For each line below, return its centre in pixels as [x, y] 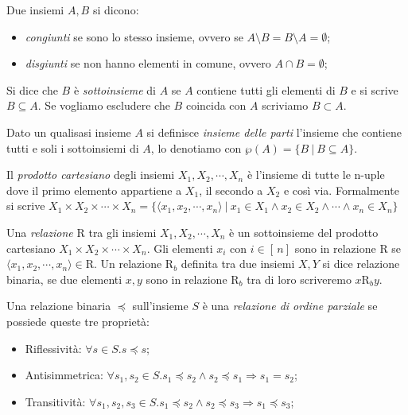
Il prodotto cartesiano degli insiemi [91, 175]
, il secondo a [231, 190]
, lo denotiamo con [196, 147]
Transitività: [55, 401]
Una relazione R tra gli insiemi [82, 232]
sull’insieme [160, 306]
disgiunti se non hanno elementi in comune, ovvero [148, 63]
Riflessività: [53, 348]
